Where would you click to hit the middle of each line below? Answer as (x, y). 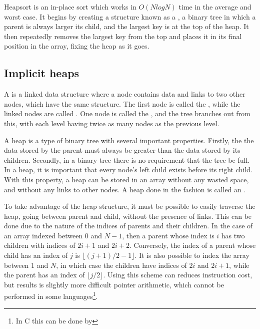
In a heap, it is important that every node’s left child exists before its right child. (128, 170)
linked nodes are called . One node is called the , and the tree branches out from (127, 113)
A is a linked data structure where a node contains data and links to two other (125, 94)
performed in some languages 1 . (51, 295)
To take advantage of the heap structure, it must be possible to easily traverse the (130, 206)
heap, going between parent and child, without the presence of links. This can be (128, 216)
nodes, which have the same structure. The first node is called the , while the (122, 103)
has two (233, 235)
